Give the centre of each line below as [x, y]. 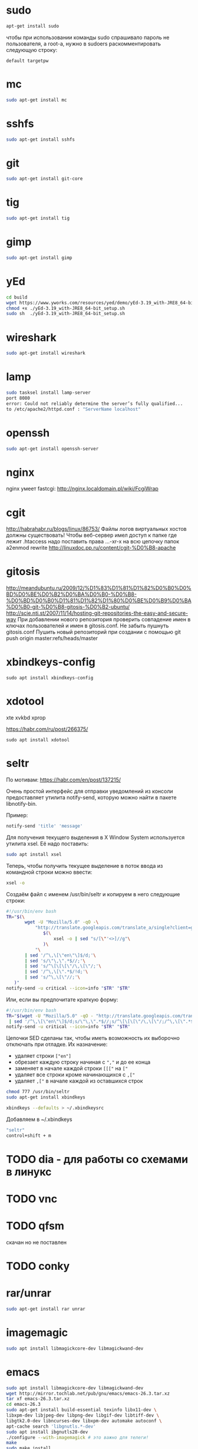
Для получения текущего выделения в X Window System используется [95, 837]
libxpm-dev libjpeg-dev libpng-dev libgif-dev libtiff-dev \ [83, 1416]
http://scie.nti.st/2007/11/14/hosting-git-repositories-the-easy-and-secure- [97, 613]
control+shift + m [29, 1136]
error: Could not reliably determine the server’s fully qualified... [95, 403]
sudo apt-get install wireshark [46, 353]
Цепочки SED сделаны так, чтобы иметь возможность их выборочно [93, 1038]
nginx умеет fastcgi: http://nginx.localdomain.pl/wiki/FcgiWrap [82, 489]
